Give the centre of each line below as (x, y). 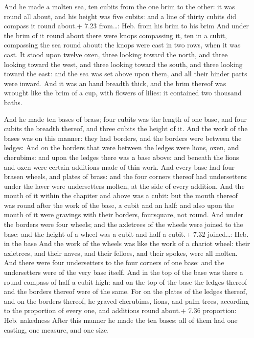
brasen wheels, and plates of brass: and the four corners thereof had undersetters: (126, 176)
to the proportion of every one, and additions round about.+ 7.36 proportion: (120, 310)
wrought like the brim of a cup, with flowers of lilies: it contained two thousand (123, 93)
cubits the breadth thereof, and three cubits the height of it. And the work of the (126, 128)
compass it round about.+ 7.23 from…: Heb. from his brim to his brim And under (127, 26)
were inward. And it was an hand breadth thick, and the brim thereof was (115, 83)
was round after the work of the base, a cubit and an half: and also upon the (119, 205)
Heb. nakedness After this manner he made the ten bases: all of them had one (121, 320)
